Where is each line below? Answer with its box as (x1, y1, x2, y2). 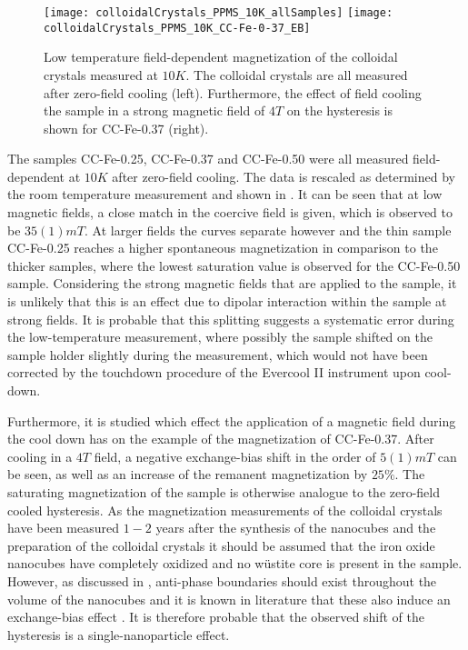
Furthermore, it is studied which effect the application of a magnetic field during (7, 411, 456, 430)
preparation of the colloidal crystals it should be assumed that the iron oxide (7, 535, 435, 555)
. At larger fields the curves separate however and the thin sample (85, 220, 452, 239)
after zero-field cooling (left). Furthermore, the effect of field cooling (44, 83, 422, 102)
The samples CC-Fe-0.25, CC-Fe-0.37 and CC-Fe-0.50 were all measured (7, 149, 409, 168)
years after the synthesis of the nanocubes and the (155, 518, 436, 537)
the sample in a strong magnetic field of (44, 101, 265, 120)
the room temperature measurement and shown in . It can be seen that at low (7, 185, 443, 204)
